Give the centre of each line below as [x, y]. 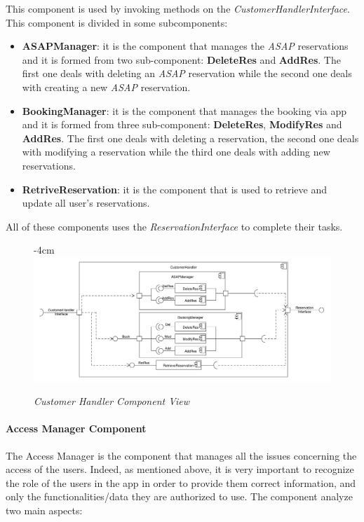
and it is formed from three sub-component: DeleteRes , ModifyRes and [182, 124]
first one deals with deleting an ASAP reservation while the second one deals [187, 73]
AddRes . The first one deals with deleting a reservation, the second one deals [190, 138]
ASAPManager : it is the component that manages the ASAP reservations [185, 46]
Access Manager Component [76, 428]
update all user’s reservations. [86, 203]
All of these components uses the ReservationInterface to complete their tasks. [174, 226]
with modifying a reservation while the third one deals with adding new [176, 152]
